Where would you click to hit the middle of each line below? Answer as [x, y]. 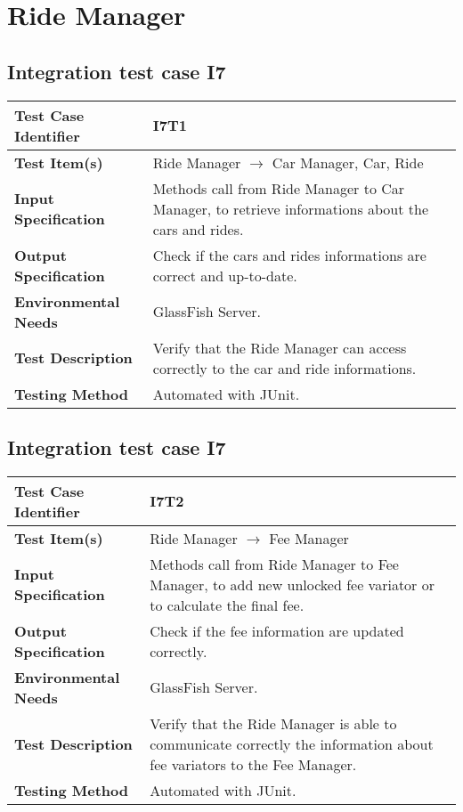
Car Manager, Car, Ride [348, 162]
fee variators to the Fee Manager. [253, 764]
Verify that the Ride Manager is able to [273, 723]
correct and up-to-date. [225, 275]
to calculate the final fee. [227, 605]
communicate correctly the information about [292, 743]
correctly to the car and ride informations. [284, 368]
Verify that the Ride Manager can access [280, 347]
